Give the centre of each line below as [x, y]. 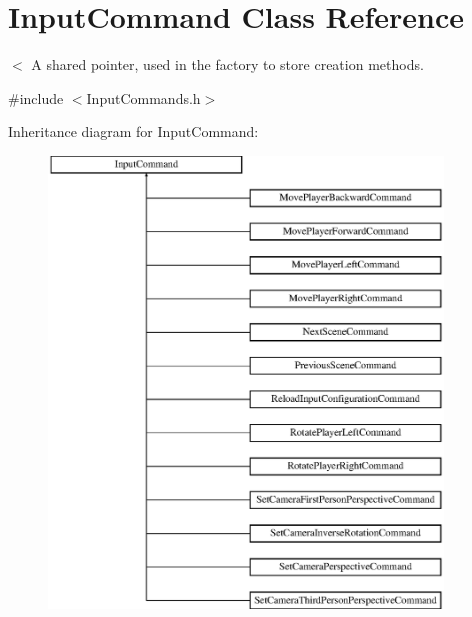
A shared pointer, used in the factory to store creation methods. [227, 64]
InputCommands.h [143, 97]
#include [36, 97]
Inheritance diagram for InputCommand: [133, 131]
